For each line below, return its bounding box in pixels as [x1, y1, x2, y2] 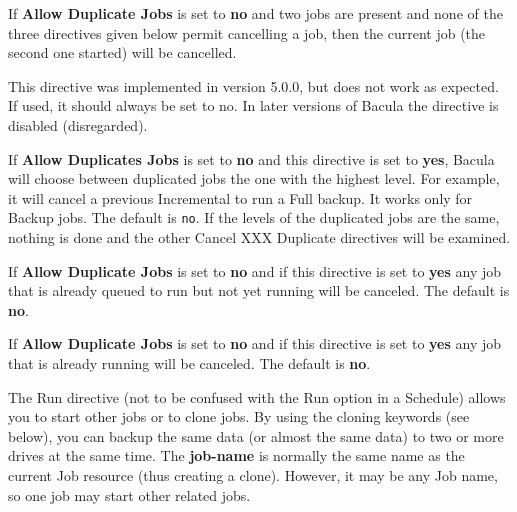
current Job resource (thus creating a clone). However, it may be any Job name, [8, 464, 498, 485]
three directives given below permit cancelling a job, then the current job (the [8, 22, 486, 43]
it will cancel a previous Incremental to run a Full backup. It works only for [8, 187, 473, 208]
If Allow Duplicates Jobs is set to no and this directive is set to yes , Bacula [8, 148, 495, 169]
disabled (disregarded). [8, 114, 148, 135]
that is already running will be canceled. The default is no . [8, 352, 371, 373]
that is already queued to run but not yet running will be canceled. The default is [8, 280, 510, 301]
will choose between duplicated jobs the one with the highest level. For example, [8, 168, 500, 189]
